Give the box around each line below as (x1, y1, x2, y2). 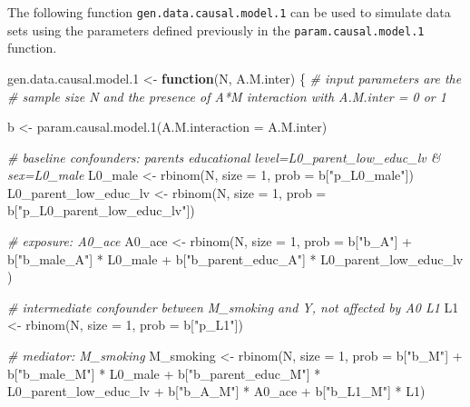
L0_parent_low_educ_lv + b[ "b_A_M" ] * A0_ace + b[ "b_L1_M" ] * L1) (7, 382, 426, 401)
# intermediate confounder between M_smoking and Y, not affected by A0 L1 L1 (7, 297, 459, 316)
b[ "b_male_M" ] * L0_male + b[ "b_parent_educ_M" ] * (7, 363, 321, 382)
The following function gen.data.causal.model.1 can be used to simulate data (7, 3, 451, 21)
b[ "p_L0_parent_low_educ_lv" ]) (7, 201, 195, 220)
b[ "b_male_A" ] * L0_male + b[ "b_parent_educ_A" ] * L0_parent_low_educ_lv (7, 249, 464, 268)
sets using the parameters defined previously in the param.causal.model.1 (7, 20, 425, 39)
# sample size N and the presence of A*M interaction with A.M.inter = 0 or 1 (7, 86, 446, 105)
